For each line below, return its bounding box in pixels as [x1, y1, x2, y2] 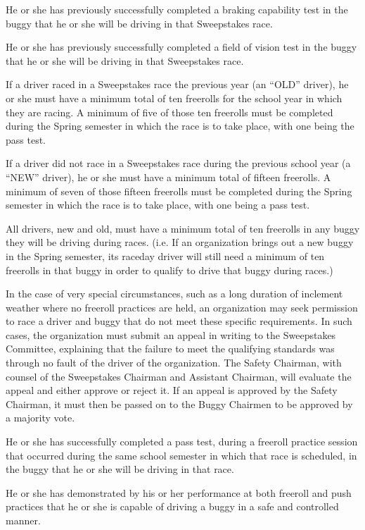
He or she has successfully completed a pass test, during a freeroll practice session [6, 434, 358, 449]
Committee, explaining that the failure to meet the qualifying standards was [6, 341, 335, 356]
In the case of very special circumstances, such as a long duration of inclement [6, 286, 343, 301]
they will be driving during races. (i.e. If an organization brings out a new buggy [6, 235, 354, 249]
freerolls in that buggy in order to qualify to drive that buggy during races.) [6, 262, 333, 277]
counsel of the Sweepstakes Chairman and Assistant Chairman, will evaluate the [6, 369, 352, 383]
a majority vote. [6, 410, 75, 425]
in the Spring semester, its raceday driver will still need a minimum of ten [6, 248, 325, 263]
